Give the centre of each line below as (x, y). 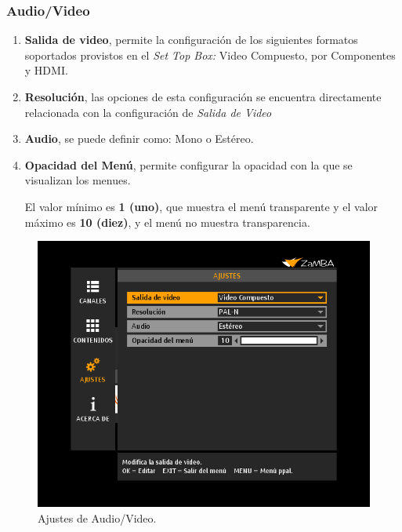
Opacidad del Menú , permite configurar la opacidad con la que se (188, 164)
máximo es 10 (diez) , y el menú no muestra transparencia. (167, 222)
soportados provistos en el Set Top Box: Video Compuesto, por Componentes (210, 55)
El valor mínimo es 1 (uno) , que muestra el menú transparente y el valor (201, 206)
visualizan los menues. (78, 180)
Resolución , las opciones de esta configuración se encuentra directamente (203, 97)
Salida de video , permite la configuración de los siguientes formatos (191, 40)
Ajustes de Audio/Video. (97, 517)
